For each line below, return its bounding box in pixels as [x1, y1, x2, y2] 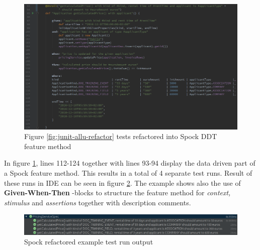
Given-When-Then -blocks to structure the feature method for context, [4, 187, 231, 198]
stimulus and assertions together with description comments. [4, 197, 191, 207]
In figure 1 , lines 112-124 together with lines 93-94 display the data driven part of [4, 158, 255, 168]
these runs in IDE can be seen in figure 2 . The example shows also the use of [4, 177, 241, 188]
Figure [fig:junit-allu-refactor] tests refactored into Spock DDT [24, 131, 217, 142]
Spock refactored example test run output [24, 236, 153, 247]
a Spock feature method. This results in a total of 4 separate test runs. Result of [4, 168, 252, 178]
